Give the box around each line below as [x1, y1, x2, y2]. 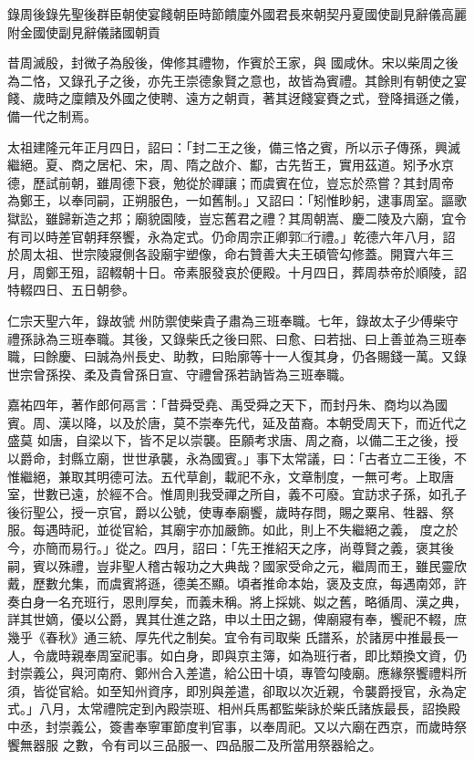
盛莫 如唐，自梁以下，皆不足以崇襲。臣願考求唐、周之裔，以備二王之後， [7, 431, 446, 450]
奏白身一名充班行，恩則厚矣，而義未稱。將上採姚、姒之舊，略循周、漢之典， [7, 591, 467, 610]
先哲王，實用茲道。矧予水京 [287, 155, 454, 174]
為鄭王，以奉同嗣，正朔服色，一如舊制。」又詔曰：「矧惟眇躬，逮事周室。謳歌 [7, 191, 467, 210]
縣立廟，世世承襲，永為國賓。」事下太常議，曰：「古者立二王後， [70, 449, 454, 468]
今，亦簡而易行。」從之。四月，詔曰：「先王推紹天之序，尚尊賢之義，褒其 [7, 538, 441, 557]
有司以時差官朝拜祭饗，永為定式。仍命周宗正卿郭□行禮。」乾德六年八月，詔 [7, 226, 456, 245]
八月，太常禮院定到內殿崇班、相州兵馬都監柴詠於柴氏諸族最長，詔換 [38, 699, 448, 718]
